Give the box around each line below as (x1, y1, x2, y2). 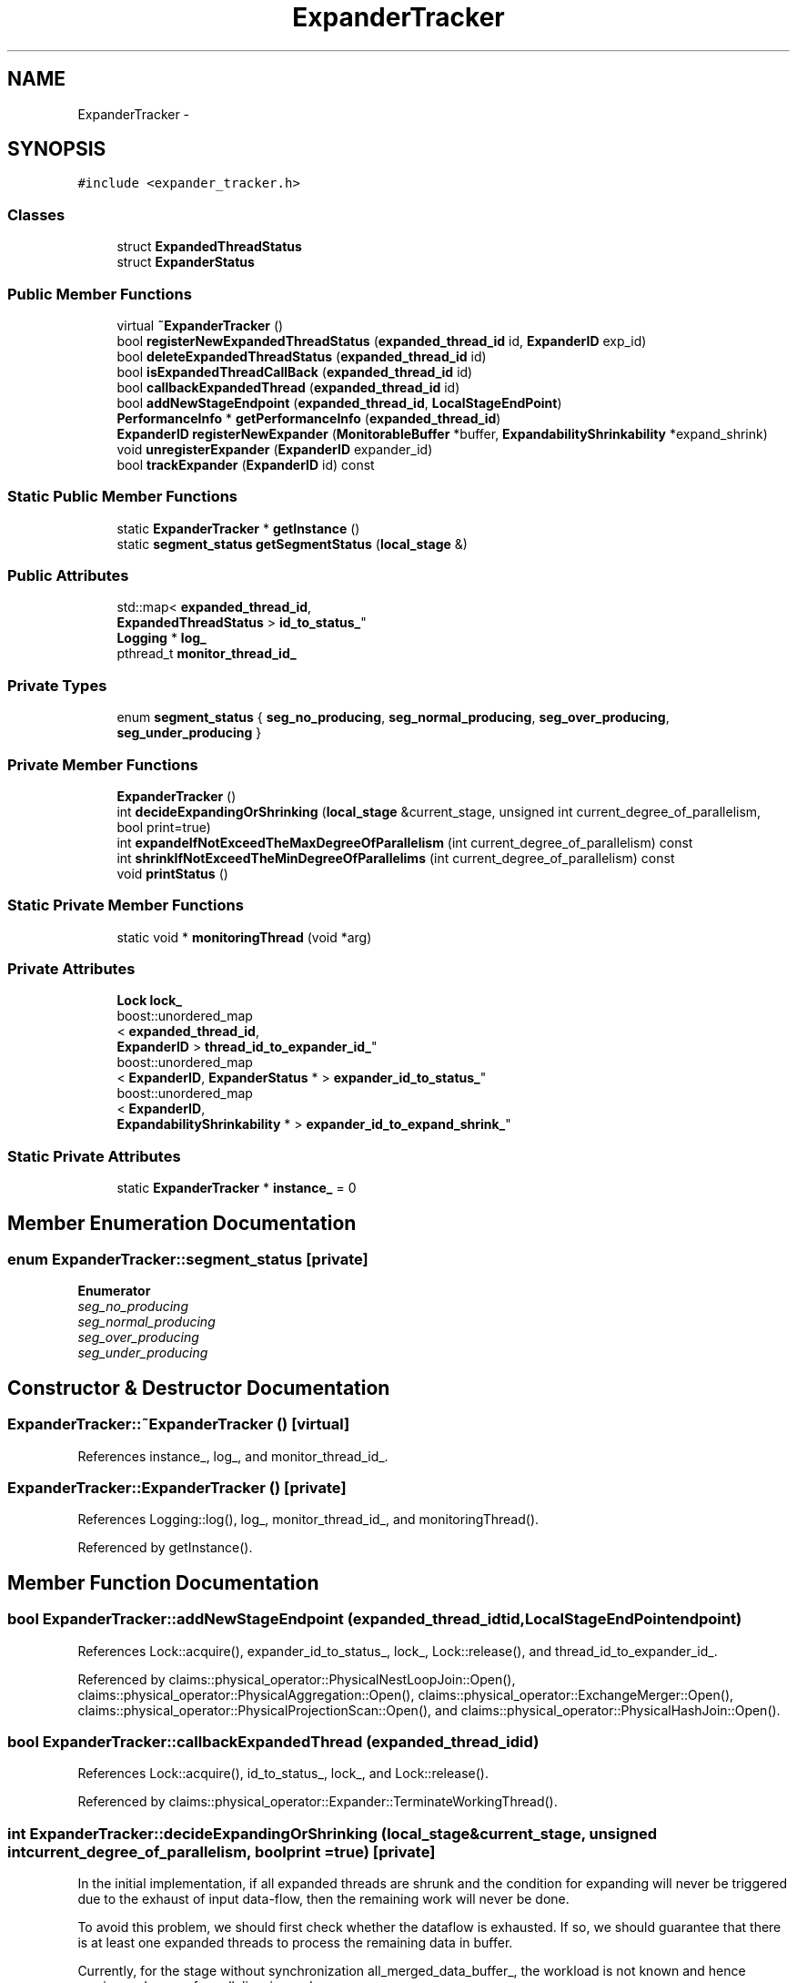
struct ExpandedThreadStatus (116, 239, 302, 255)
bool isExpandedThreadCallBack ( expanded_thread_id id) (116, 363, 473, 380)
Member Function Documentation (7, 1571, 319, 1594)
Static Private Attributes (7, 1146, 181, 1165)
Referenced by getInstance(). (77, 1540, 253, 1556)
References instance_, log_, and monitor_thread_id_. (77, 1448, 388, 1464)
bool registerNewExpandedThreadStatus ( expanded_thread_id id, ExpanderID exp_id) (116, 332, 647, 349)
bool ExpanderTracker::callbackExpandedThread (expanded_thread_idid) (7, 1732, 540, 1751)
